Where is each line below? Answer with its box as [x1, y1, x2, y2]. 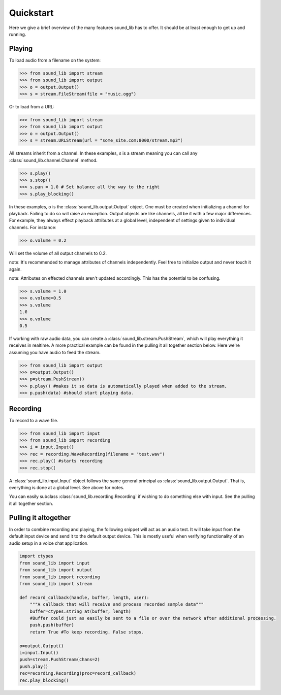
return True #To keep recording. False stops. [30, 629, 145, 635]
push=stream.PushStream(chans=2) [19, 657, 100, 662]
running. [9, 31, 27, 37]
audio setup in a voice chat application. [9, 540, 89, 546]
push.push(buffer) [30, 622, 74, 628]
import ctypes [19, 553, 54, 559]
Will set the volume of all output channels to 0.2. [9, 250, 107, 256]
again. [9, 266, 22, 272]
